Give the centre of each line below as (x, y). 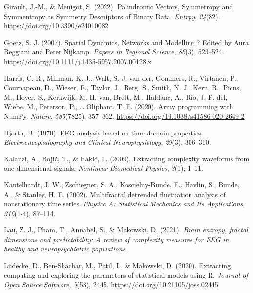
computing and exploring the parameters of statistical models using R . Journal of (126, 275)
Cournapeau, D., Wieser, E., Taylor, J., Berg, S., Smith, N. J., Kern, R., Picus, (123, 87)
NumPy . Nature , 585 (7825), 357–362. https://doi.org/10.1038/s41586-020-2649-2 (124, 116)
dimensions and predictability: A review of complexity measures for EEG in (116, 239)
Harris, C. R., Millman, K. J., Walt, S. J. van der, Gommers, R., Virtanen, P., (121, 78)
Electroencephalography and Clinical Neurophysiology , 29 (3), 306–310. (107, 142)
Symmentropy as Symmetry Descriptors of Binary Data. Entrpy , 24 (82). (112, 16)
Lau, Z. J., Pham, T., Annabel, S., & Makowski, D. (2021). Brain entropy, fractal (126, 230)
